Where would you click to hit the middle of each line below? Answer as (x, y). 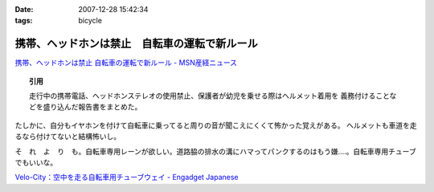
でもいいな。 (36, 163)
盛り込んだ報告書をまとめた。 (92, 107)
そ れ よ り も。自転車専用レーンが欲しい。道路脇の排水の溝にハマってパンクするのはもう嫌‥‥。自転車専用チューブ (216, 151)
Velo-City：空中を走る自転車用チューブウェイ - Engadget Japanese (127, 178)
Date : (24, 9)
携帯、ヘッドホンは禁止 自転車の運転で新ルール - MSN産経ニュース (126, 63)
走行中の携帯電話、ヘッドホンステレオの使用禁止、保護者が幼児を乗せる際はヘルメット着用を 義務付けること (209, 96)
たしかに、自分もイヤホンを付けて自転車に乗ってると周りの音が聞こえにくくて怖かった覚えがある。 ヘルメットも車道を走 (216, 125)
